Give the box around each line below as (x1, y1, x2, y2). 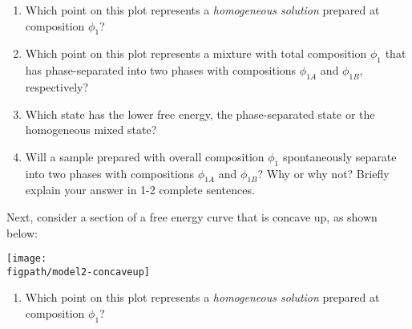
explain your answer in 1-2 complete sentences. (25, 181, 255, 198)
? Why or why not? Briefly (257, 164, 390, 181)
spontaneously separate (282, 148, 397, 164)
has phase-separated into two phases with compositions (25, 62, 297, 79)
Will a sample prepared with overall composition (25, 148, 265, 164)
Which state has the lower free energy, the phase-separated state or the (25, 105, 375, 122)
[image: (6, 253, 47, 265)
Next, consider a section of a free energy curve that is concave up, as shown (6, 208, 378, 225)
